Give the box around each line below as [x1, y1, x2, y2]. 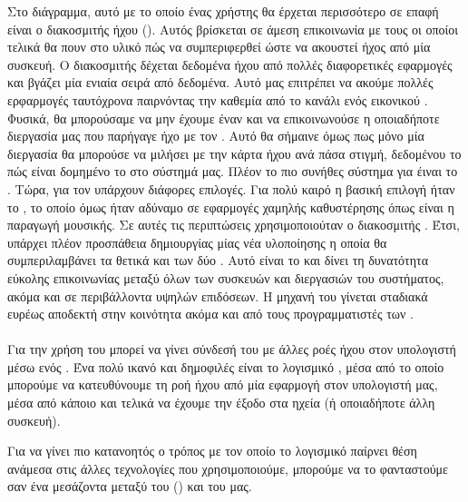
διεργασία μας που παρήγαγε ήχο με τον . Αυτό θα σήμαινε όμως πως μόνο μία [7, 126, 424, 145]
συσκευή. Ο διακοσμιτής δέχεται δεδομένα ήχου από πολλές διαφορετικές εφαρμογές [7, 54, 453, 74]
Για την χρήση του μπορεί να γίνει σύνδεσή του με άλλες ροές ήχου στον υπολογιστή [7, 340, 456, 359]
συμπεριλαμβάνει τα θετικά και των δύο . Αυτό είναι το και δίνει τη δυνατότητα [7, 251, 429, 270]
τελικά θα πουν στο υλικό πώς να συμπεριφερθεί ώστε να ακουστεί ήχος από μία [7, 37, 431, 56]
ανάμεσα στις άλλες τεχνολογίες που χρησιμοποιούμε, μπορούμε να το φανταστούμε [7, 458, 449, 477]
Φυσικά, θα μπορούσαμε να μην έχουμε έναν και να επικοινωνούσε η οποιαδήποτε [7, 108, 440, 127]
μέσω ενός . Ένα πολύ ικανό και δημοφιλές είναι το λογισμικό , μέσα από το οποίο [7, 357, 444, 376]
